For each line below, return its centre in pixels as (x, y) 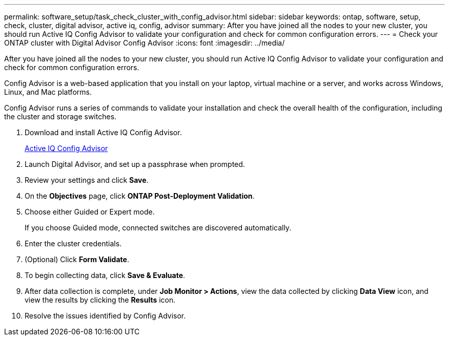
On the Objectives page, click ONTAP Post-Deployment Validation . (140, 196)
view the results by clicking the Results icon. (100, 300)
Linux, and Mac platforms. (48, 92)
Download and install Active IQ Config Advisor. (103, 132)
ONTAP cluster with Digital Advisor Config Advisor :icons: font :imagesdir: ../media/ (145, 43)
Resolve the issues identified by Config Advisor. (105, 316)
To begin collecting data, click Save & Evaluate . (105, 275)
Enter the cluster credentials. (73, 243)
